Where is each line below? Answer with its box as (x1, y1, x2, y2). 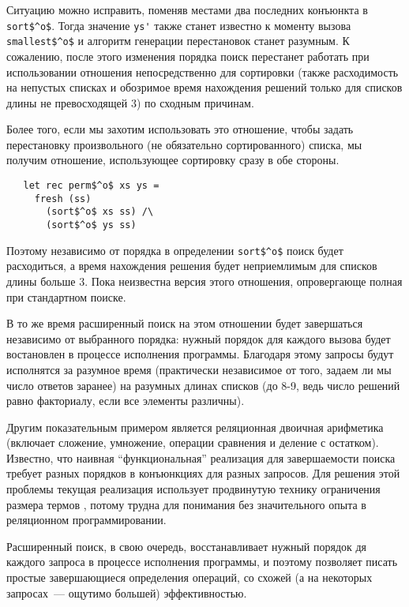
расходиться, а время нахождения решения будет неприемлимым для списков (6, 257, 377, 274)
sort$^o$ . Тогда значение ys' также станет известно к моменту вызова (6, 17, 351, 33)
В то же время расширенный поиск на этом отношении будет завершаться (6, 315, 363, 332)
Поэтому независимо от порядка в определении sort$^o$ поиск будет (6, 242, 343, 258)
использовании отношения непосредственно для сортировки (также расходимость (6, 63, 399, 80)
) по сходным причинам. (136, 94, 254, 111)
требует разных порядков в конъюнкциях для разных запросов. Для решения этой (6, 465, 400, 481)
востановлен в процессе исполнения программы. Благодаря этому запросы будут (6, 346, 394, 362)
